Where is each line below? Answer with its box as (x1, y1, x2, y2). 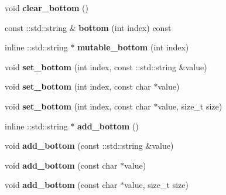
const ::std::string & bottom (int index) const (5, 21, 172, 33)
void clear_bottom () (5, 2, 88, 13)
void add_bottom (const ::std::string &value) (5, 139, 174, 152)
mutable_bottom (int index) (77, 41, 189, 53)
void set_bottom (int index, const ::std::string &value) (5, 60, 207, 73)
